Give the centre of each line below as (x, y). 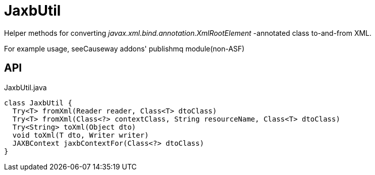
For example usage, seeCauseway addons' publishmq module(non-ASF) (124, 48)
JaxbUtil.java (25, 87)
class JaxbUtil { (38, 103)
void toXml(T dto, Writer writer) (81, 135)
